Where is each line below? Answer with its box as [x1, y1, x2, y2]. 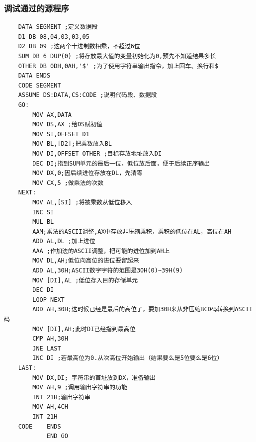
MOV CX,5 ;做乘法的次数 [32, 179, 104, 186]
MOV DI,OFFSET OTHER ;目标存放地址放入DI [32, 150, 162, 157]
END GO [46, 433, 68, 440]
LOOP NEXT [32, 296, 65, 303]
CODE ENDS [18, 423, 61, 430]
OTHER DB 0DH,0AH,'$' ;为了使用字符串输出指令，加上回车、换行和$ [18, 62, 219, 70]
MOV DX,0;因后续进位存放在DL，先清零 [32, 170, 143, 177]
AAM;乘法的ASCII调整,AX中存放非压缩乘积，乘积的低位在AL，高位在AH [32, 228, 232, 235]
